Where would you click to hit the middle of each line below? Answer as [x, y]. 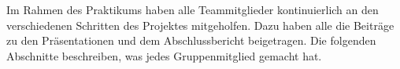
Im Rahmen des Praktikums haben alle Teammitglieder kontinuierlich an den [193, 9]
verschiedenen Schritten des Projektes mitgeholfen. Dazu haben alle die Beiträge [200, 25]
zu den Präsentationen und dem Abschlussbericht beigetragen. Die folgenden [191, 40]
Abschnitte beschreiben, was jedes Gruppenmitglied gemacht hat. [164, 55]
